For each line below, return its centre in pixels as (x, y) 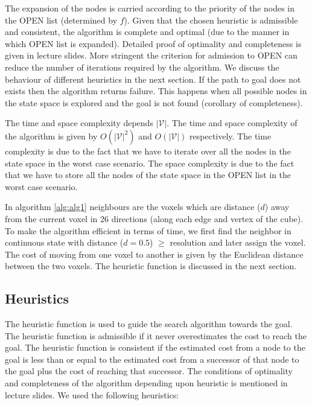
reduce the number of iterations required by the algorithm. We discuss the (142, 67)
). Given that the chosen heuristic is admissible (211, 20)
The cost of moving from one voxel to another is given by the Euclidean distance (154, 254)
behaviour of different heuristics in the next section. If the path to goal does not (153, 79)
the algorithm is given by (51, 136)
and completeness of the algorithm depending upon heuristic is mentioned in (146, 383)
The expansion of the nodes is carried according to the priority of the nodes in (150, 8)
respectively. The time (231, 136)
